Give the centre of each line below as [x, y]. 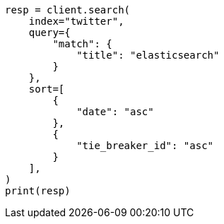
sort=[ [47, 89]
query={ [49, 33]
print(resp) [38, 191]
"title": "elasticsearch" [148, 55]
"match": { [82, 44]
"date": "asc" [115, 112]
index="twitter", [76, 21]
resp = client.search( [68, 10]
